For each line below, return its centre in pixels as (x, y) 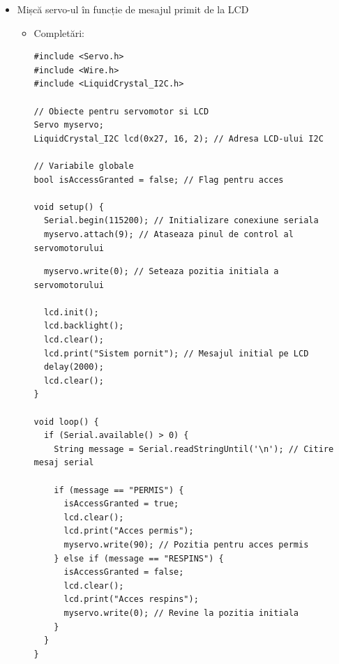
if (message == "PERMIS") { (119, 490)
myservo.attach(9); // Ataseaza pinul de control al (168, 234)
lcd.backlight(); (84, 326)
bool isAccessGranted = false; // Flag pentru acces (159, 180)
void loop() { (66, 422)
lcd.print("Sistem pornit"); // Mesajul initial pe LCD (176, 353)
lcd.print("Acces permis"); (129, 531)
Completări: (59, 32)
